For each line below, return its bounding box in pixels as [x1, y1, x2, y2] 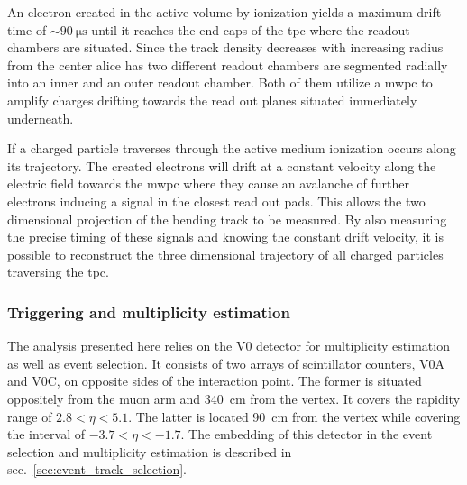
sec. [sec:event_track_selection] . [7, 460, 187, 479]
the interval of [7, 425, 85, 444]
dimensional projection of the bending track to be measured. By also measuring [7, 209, 447, 228]
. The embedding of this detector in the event [180, 425, 433, 444]
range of [7, 407, 52, 426]
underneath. [7, 108, 74, 127]
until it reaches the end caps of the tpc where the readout [91, 20, 410, 39]
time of [7, 20, 47, 39]
